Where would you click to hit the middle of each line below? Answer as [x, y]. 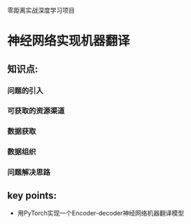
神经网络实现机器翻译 [69, 41]
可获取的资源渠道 [36, 111]
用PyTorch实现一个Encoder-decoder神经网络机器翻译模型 [100, 213]
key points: [32, 195]
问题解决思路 [29, 172]
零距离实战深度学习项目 [41, 10]
